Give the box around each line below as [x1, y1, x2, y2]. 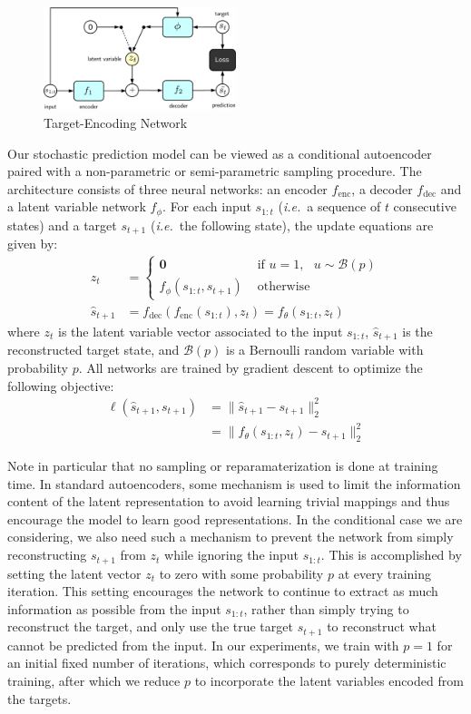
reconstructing [7, 545, 87, 564]
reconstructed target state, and [7, 340, 180, 359]
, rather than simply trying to [243, 599, 409, 618]
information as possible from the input [7, 599, 221, 618]
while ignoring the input [164, 545, 299, 564]
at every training [338, 563, 432, 582]
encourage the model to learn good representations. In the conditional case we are [7, 509, 463, 528]
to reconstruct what [327, 617, 437, 636]
